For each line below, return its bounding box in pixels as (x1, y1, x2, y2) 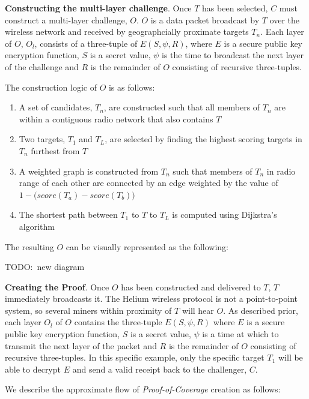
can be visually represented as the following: (66, 240, 229, 253)
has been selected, (202, 2, 268, 14)
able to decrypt (5, 362, 61, 375)
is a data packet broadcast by (150, 13, 260, 26)
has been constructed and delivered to (121, 280, 261, 293)
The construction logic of (5, 80, 97, 93)
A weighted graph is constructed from (19, 164, 159, 177)
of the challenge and (5, 60, 79, 73)
